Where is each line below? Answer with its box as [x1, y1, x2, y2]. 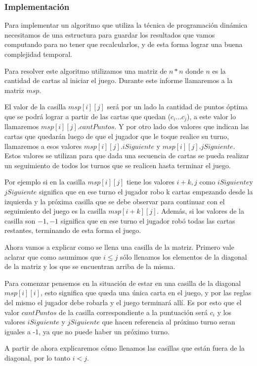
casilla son [4, 215, 36, 226]
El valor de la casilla [4, 101, 66, 112]
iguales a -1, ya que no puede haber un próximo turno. [4, 326, 170, 336]
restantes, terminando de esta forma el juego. [4, 225, 141, 235]
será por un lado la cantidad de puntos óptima [107, 101, 248, 112]
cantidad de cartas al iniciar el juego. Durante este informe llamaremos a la [4, 75, 233, 86]
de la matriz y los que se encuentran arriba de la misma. [4, 261, 175, 272]
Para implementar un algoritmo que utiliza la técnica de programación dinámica [4, 20, 248, 30]
